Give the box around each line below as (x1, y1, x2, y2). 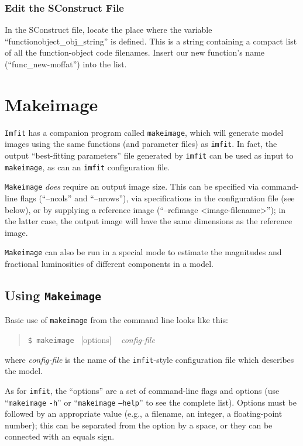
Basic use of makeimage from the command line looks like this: (5, 314, 228, 326)
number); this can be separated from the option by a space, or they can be (5, 418, 273, 431)
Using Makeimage (5, 286, 102, 304)
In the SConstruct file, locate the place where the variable (5, 23, 212, 36)
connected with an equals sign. (5, 430, 115, 442)
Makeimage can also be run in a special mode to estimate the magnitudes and (5, 246, 282, 258)
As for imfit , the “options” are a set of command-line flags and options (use (5, 384, 280, 396)
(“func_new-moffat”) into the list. (5, 58, 127, 70)
